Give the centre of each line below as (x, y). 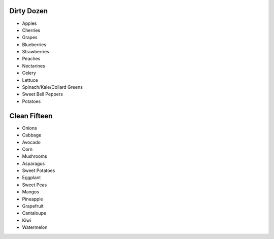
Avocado (31, 142)
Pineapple (32, 199)
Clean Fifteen (31, 116)
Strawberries (36, 52)
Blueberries (34, 44)
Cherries (31, 30)
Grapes (30, 38)
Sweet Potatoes (39, 170)
